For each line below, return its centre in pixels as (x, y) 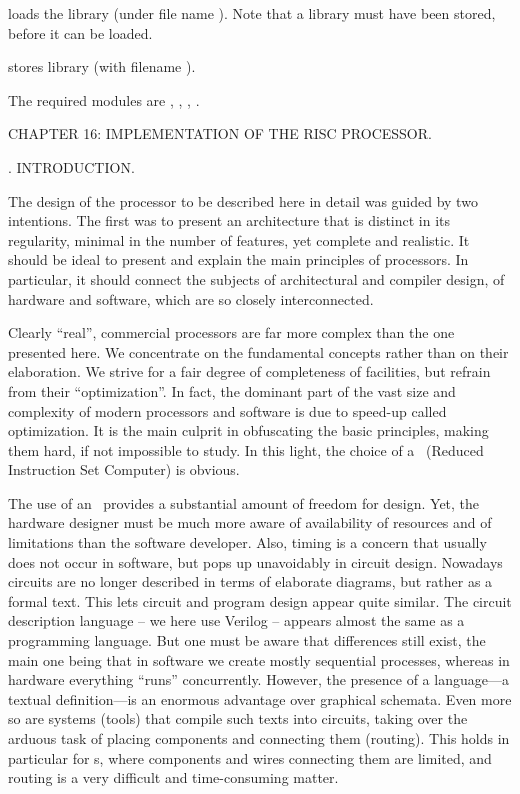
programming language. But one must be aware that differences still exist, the (247, 640)
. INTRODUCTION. (71, 166)
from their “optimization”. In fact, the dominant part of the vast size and (232, 390)
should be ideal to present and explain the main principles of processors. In (238, 259)
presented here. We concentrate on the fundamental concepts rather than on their (258, 351)
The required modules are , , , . (104, 99)
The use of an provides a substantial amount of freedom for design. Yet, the (244, 502)
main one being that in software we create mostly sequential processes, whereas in (259, 659)
